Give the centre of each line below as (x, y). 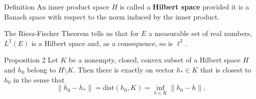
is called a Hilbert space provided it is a (185, 6)
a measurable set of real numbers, (200, 33)
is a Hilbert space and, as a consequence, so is (102, 43)
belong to (41, 69)
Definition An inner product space (57, 6)
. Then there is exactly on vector (124, 69)
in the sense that (39, 79)
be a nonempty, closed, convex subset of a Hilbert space (155, 60)
